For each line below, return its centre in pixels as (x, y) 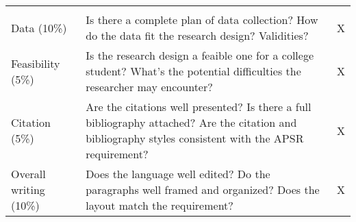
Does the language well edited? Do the (178, 174)
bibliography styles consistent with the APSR (195, 138)
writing (28, 189)
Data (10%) (39, 27)
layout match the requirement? (160, 205)
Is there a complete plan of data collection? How (202, 20)
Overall (28, 174)
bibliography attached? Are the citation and (191, 122)
